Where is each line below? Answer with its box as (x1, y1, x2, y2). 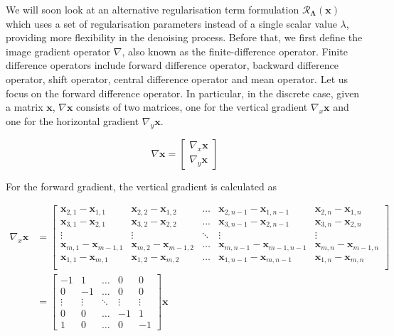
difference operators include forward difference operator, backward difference (6, 58, 339, 72)
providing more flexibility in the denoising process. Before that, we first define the (6, 30, 363, 45)
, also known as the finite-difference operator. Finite (122, 43, 348, 58)
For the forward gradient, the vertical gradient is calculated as (6, 178, 277, 193)
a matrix (6, 99, 43, 114)
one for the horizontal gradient (6, 113, 139, 128)
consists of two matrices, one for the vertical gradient (76, 99, 308, 114)
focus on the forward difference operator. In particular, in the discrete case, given (6, 85, 360, 100)
